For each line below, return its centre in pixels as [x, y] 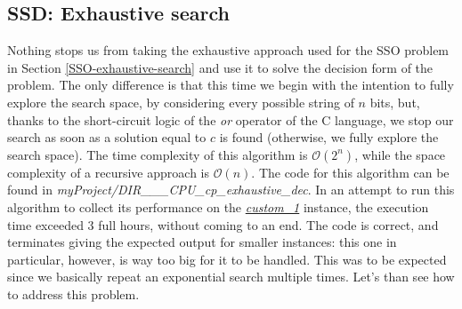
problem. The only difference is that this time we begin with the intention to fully [231, 85]
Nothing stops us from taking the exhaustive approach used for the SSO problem [228, 50]
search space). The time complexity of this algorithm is [158, 154]
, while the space [400, 154]
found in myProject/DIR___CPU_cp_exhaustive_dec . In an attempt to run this [231, 190]
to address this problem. [73, 293]
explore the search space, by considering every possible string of [181, 102]
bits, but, [395, 102]
